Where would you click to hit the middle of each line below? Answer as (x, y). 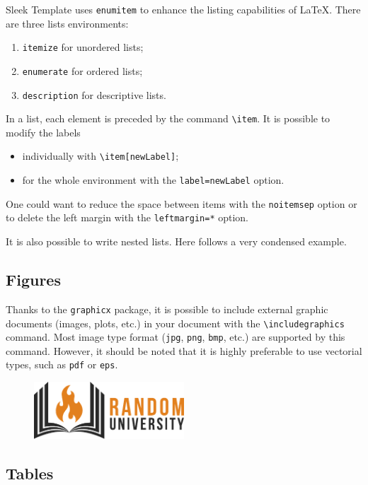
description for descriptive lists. (94, 94)
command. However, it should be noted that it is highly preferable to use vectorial (184, 350)
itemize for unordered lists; (83, 47)
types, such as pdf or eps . (62, 364)
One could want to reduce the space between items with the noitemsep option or (182, 203)
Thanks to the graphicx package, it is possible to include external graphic (167, 309)
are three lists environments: (67, 23)
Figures (33, 280)
